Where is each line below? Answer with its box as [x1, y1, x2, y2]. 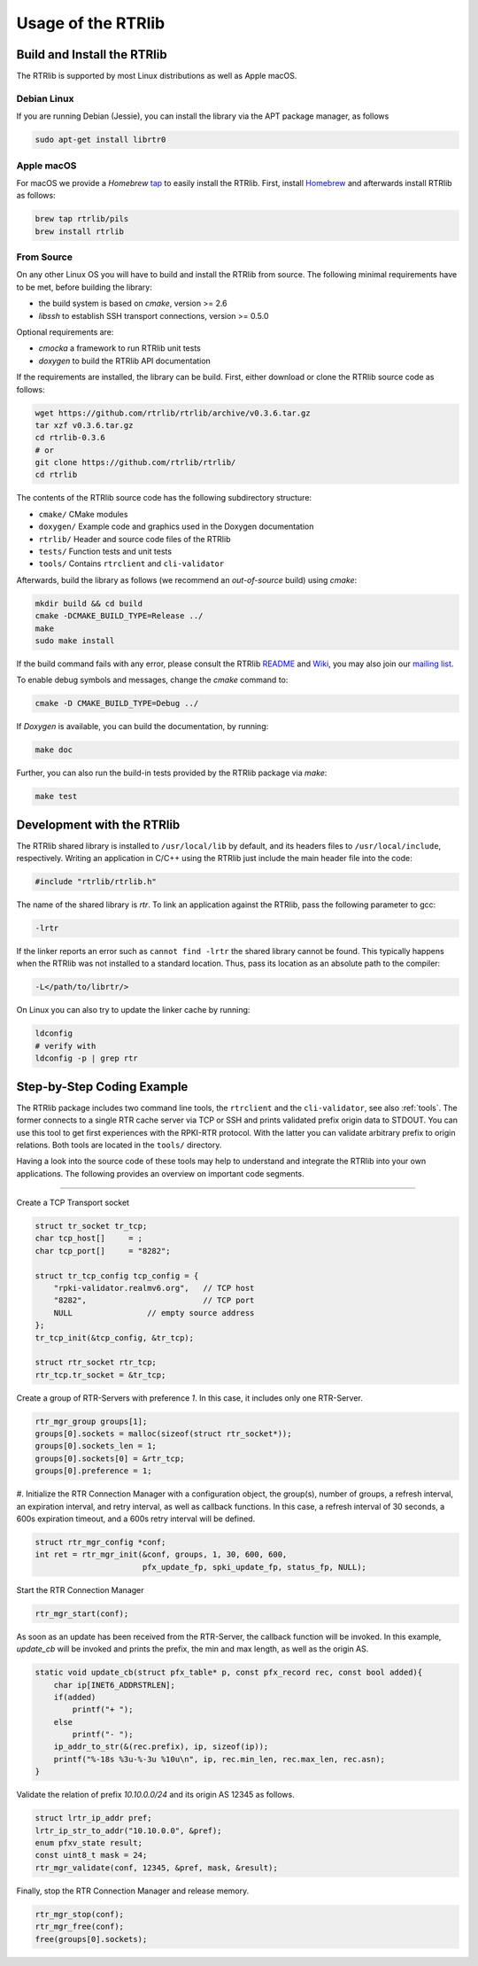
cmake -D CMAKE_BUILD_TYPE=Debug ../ [35, 698, 199, 709]
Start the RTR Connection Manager [16, 1584, 145, 1595]
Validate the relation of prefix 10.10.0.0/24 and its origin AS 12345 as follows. [16, 1790, 296, 1800]
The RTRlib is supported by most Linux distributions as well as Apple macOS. [16, 71, 297, 82]
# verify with [35, 1041, 96, 1051]
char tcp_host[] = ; [35, 1233, 143, 1244]
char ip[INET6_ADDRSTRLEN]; [53, 1680, 176, 1690]
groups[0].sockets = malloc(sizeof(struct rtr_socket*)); [35, 1429, 292, 1439]
